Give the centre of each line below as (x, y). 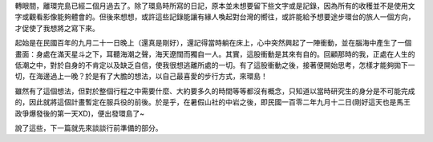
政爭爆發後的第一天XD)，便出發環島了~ (80, 113)
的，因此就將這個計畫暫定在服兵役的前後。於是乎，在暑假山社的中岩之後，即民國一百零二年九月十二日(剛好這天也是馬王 (213, 102)
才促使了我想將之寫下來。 (57, 28)
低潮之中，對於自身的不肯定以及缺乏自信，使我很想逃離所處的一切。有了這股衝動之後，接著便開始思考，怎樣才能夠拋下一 (215, 65)
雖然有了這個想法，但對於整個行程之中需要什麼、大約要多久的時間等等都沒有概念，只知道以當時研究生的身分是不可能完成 (215, 91)
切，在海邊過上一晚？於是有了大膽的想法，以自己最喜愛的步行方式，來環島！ (141, 77)
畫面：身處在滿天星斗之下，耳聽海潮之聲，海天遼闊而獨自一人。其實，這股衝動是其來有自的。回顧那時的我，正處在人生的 (215, 54)
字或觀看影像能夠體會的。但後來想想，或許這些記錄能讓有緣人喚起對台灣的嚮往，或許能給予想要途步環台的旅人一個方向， (215, 17)
